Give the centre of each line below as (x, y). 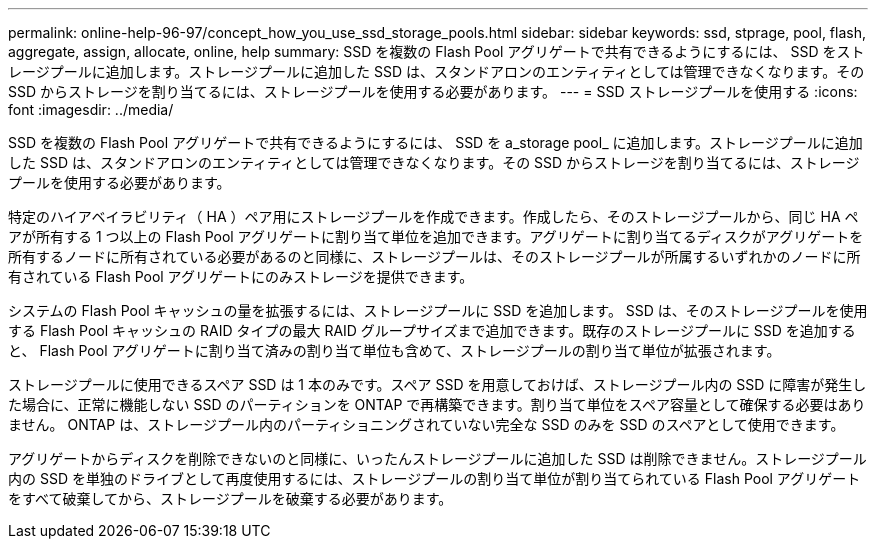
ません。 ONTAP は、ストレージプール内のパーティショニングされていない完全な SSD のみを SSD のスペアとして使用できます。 (426, 424)
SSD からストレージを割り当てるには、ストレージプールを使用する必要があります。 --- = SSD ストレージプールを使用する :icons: (433, 91)
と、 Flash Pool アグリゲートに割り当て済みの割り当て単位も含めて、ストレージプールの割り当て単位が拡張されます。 (394, 350)
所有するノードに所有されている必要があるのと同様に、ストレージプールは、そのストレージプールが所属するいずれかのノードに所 (434, 256)
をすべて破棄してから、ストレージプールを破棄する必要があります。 (230, 498)
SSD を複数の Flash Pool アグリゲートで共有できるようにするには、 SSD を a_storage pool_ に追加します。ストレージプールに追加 (435, 142)
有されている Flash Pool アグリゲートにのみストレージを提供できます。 (241, 276)
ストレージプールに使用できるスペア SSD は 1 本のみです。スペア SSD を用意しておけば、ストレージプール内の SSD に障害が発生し (437, 384)
